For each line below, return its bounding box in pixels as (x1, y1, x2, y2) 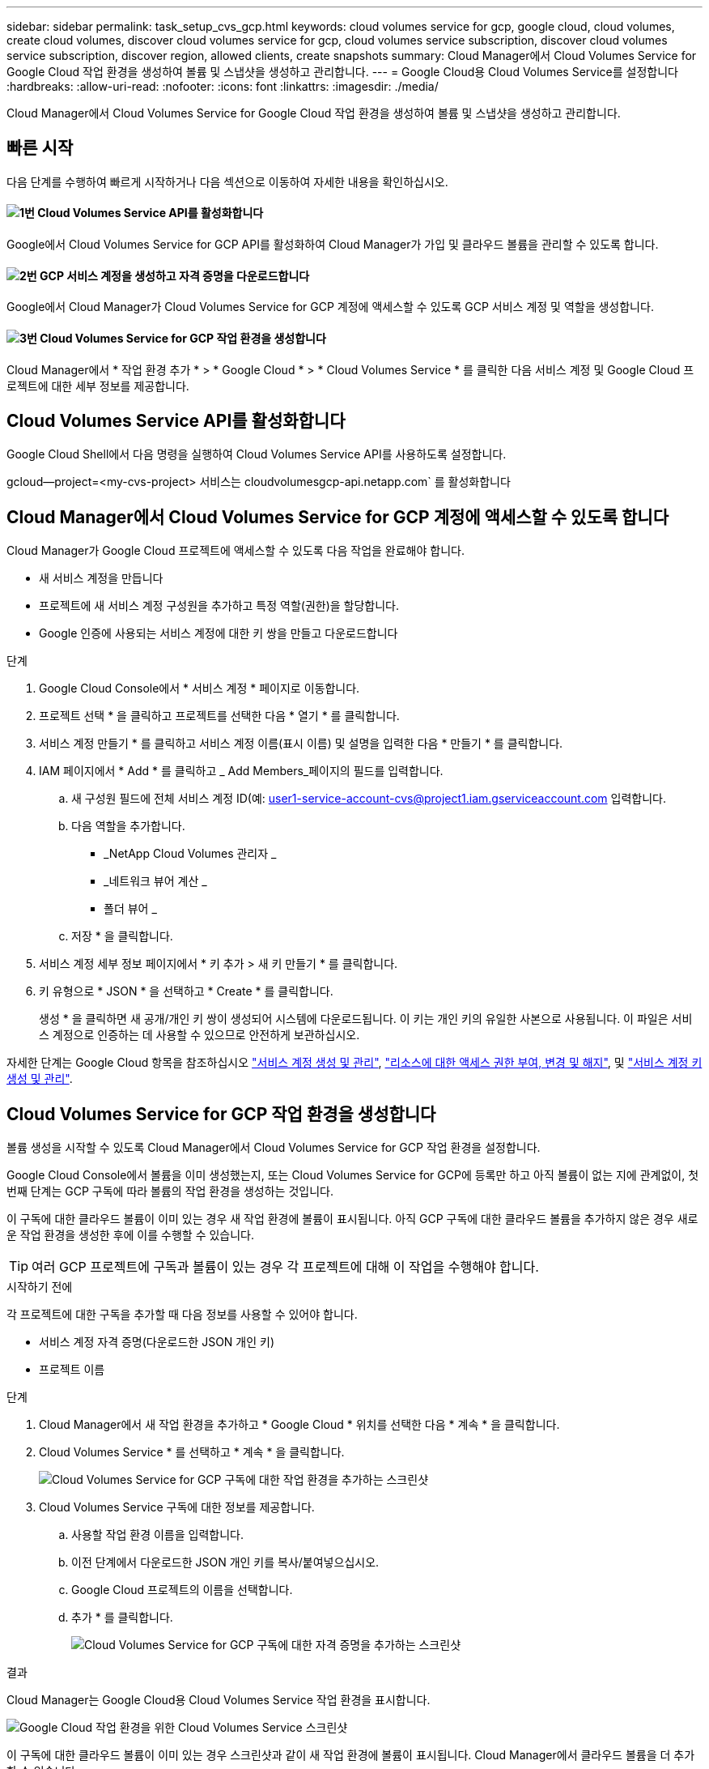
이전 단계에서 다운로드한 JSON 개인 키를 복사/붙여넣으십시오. (71, 1555, 380, 1570)
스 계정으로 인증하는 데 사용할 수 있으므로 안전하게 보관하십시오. (39, 1028, 360, 1042)
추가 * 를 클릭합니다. (71, 1610, 173, 1625)
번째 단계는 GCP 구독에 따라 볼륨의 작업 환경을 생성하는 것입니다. (6, 1184, 333, 1199)
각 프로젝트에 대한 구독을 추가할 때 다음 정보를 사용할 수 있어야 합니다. (6, 1307, 358, 1322)
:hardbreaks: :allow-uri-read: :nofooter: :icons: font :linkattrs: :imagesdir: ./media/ (6, 79, 439, 93)
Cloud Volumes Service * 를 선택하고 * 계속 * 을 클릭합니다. (39, 1445, 345, 1460)
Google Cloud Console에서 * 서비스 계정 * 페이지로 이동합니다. (39, 681, 360, 696)
